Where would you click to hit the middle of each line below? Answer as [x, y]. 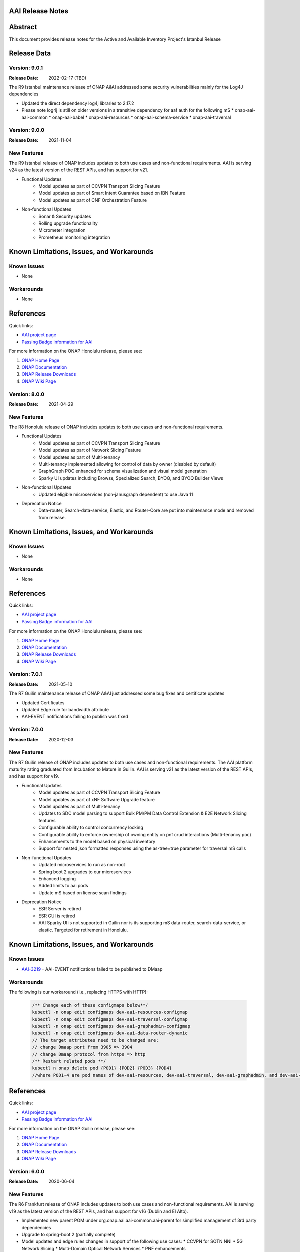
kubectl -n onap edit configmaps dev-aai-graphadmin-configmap [111, 1026]
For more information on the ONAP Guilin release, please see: [72, 1128]
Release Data [30, 53]
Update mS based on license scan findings [83, 893]
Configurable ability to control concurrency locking [91, 828]
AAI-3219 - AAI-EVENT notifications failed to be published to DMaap [92, 969]
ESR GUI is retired [57, 916]
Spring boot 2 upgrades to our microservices [85, 872]
